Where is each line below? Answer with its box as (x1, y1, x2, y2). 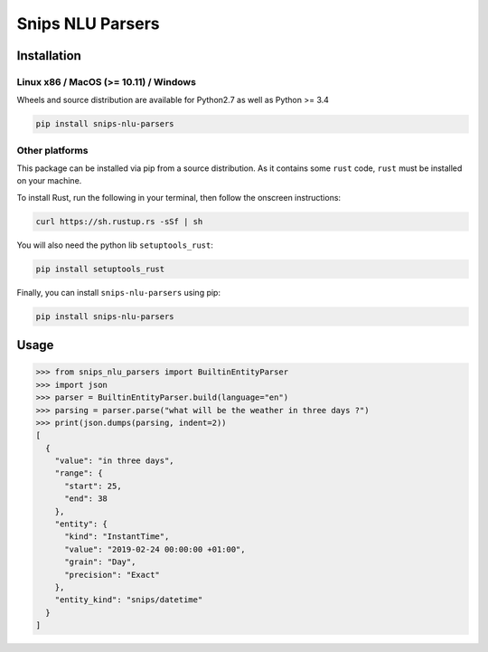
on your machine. (16, 175, 82, 186)
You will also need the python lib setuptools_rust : (16, 240, 214, 250)
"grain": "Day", (64, 557, 136, 567)
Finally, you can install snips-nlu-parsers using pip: (16, 287, 221, 298)
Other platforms (16, 144, 89, 156)
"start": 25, (64, 480, 122, 491)
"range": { (54, 468, 103, 478)
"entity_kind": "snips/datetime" (54, 595, 203, 605)
